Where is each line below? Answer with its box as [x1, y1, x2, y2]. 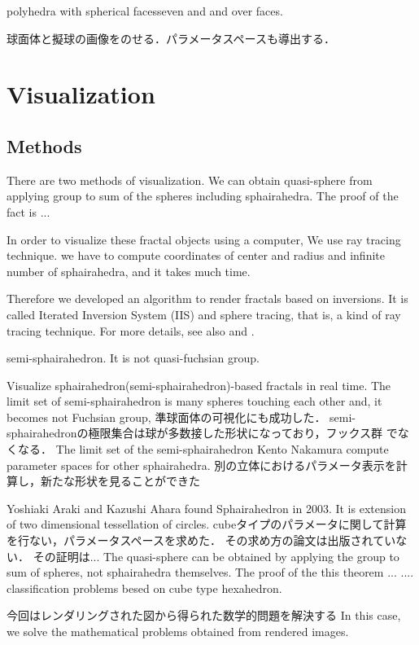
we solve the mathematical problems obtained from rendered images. [7, 623, 349, 640]
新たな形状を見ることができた [40, 472, 200, 489]
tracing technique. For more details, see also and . [7, 322, 255, 339]
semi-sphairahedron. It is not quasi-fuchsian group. [7, 349, 260, 366]
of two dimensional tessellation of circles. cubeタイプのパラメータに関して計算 [7, 516, 407, 533]
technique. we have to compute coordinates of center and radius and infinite [7, 247, 385, 264]
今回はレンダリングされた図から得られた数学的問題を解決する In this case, [7, 607, 401, 624]
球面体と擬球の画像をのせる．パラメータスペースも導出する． [7, 29, 335, 46]
